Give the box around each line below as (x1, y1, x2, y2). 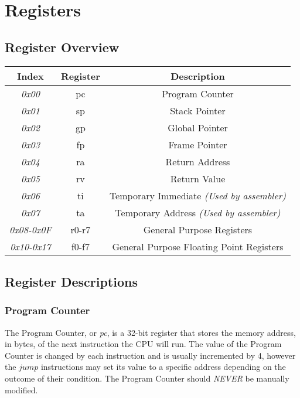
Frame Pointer (168, 137, 227, 151)
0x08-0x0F (9, 222, 52, 236)
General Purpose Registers (143, 222, 253, 236)
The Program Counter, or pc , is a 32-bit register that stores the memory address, (5, 326, 296, 338)
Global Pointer (168, 120, 228, 134)
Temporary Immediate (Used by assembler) (109, 188, 287, 202)
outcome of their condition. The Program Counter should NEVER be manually (5, 372, 289, 384)
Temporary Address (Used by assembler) (115, 205, 281, 219)
